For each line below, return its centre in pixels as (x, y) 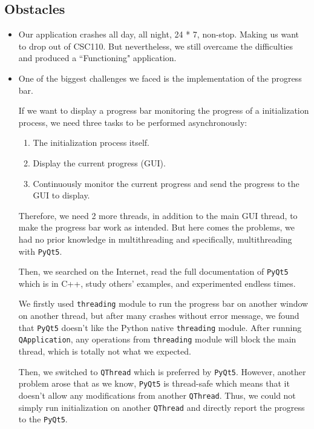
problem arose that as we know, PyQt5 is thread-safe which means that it (154, 383)
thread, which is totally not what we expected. (105, 351)
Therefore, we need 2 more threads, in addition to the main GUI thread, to (158, 215)
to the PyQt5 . (43, 419)
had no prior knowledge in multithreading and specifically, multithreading (155, 239)
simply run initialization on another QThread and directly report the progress (162, 407)
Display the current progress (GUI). (99, 162)
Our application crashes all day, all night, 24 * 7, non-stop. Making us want (159, 34)
